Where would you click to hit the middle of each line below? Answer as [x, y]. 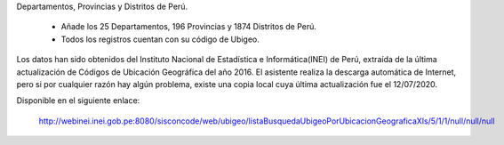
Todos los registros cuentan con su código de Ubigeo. [160, 39]
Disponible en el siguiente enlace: [78, 101]
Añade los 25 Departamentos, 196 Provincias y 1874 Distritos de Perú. [189, 27]
